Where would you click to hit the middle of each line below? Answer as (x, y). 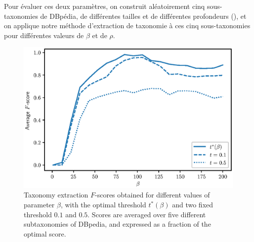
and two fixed (193, 205)
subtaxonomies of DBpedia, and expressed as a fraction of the (117, 224)
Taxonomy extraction (56, 195)
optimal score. (45, 233)
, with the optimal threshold (103, 205)
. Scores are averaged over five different (147, 214)
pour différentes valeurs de (44, 35)
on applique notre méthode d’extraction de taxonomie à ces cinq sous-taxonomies (127, 25)
